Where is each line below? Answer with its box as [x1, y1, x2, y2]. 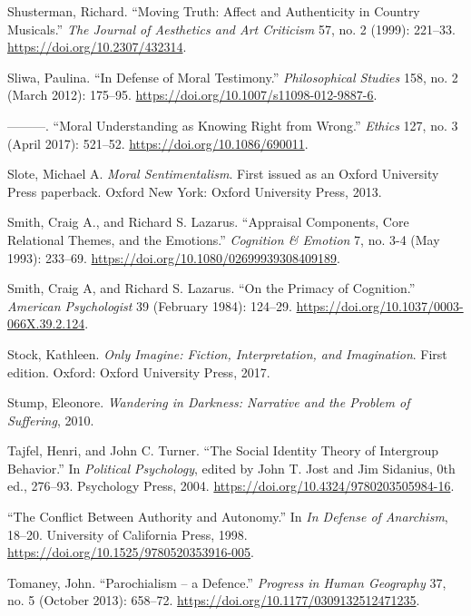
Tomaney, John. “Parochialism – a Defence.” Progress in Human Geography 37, [7, 572, 446, 592]
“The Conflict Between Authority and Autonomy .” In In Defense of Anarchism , [7, 507, 448, 526]
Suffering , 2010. [7, 410, 94, 429]
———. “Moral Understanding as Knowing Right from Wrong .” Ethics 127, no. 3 [7, 115, 458, 134]
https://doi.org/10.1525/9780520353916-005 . [7, 543, 254, 562]
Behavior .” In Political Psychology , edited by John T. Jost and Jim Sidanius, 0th [7, 458, 456, 477]
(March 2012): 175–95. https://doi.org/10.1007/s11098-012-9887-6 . [7, 85, 378, 104]
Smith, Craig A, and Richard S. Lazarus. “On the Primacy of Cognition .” [7, 279, 416, 298]
